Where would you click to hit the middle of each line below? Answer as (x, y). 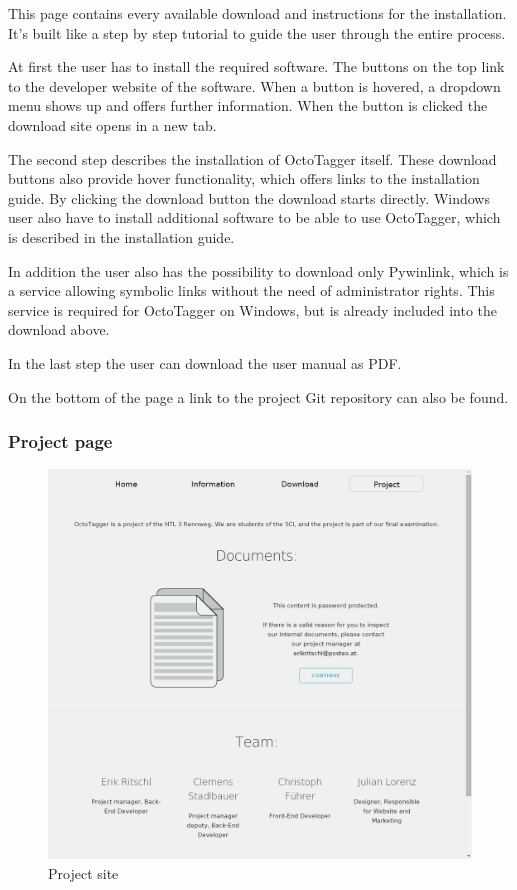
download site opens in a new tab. (112, 124)
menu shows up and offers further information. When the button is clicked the (248, 105)
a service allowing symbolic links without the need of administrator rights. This (251, 290)
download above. (59, 329)
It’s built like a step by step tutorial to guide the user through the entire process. (257, 32)
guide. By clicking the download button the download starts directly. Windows (249, 197)
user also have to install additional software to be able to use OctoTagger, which (254, 217)
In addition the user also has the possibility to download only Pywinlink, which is (258, 270)
